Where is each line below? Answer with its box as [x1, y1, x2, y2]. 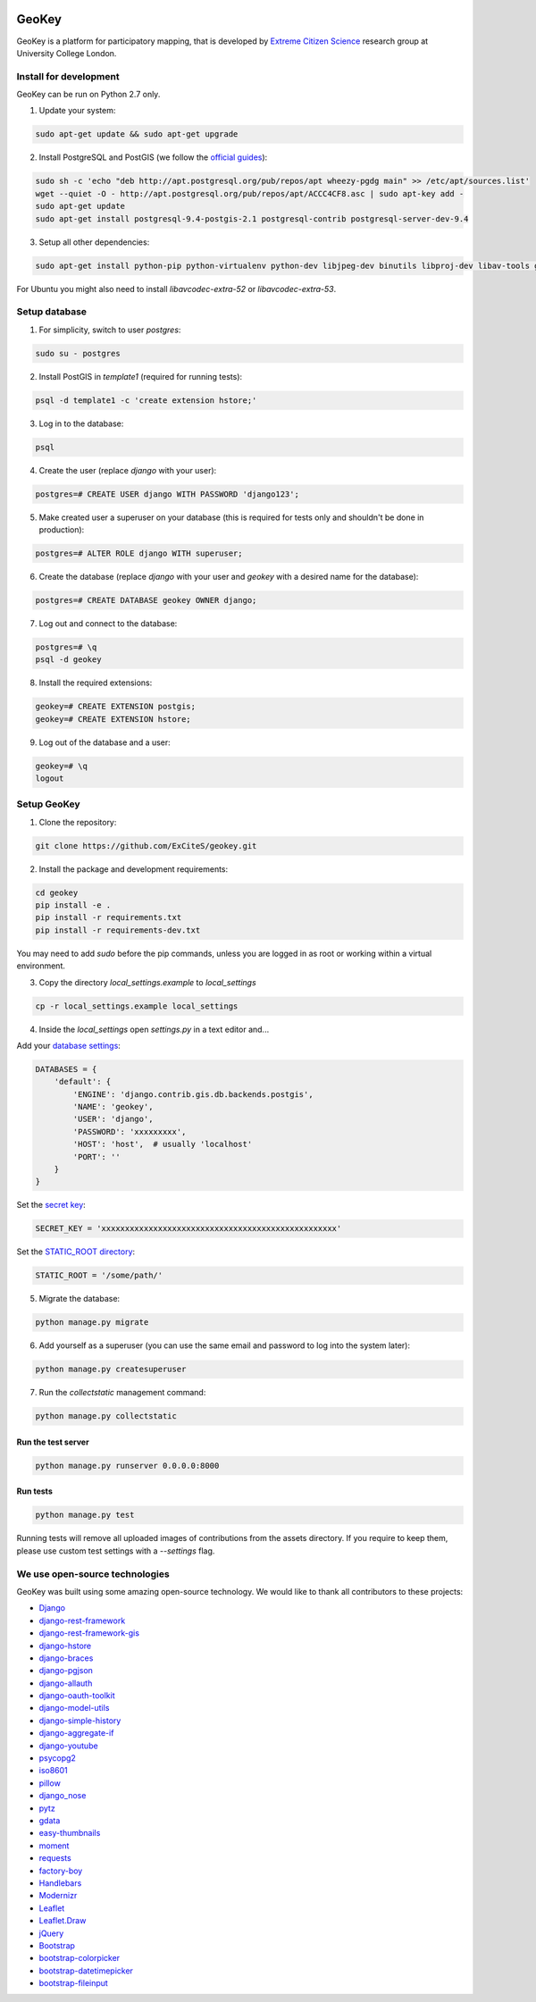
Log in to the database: [38, 418, 124, 429]
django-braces [38, 1653, 94, 1663]
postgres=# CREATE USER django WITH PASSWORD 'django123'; [35, 489, 299, 499]
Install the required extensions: [38, 677, 153, 688]
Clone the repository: [38, 817, 117, 827]
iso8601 [38, 1765, 69, 1776]
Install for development [16, 70, 120, 82]
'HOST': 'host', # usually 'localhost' [72, 1139, 253, 1150]
